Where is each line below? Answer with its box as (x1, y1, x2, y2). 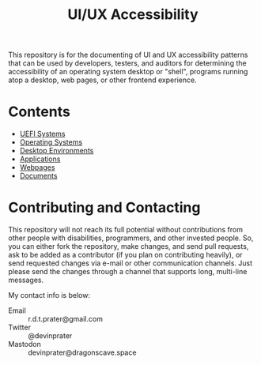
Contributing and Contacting (8, 199, 201, 216)
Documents (19, 171, 58, 181)
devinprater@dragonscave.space (28, 348, 137, 357)
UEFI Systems (19, 129, 66, 139)
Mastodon (8, 340, 41, 349)
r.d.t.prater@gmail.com (28, 314, 103, 324)
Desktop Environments (19, 146, 94, 156)
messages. (8, 275, 44, 285)
